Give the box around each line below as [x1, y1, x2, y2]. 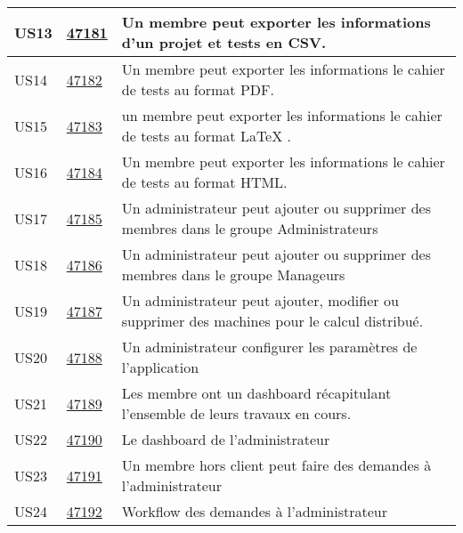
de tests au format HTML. [121, 172, 288, 192]
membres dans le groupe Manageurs [121, 264, 345, 285]
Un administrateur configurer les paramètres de [121, 336, 418, 357]
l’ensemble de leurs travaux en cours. [121, 403, 352, 424]
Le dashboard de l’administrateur [121, 429, 330, 449]
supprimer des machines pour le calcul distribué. [121, 311, 424, 331]
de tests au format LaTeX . [121, 125, 292, 146]
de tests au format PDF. [121, 79, 274, 100]
